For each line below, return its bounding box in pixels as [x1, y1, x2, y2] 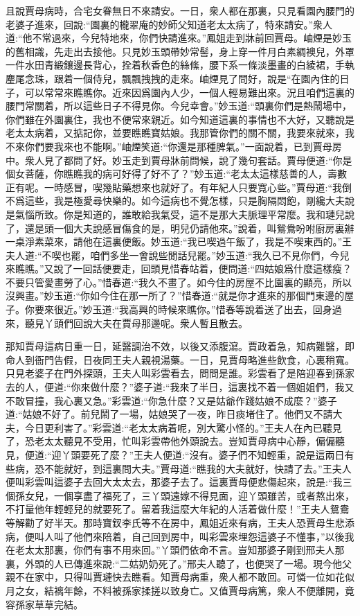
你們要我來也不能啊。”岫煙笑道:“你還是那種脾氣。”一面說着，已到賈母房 [24, 139, 342, 153]
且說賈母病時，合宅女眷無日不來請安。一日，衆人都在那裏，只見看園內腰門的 [6, 3, 354, 17]
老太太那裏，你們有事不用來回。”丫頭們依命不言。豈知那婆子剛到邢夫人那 [15, 543, 345, 557]
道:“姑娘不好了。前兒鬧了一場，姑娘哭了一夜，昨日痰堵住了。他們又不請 [6, 407, 333, 421]
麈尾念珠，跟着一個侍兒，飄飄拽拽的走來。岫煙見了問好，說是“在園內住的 [6, 71, 340, 85]
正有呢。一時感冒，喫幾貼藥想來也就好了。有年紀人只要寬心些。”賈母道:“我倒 [6, 179, 352, 194]
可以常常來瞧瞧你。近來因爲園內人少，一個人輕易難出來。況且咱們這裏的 [24, 85, 354, 99]
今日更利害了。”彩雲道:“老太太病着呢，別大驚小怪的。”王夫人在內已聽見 [24, 420, 342, 434]
